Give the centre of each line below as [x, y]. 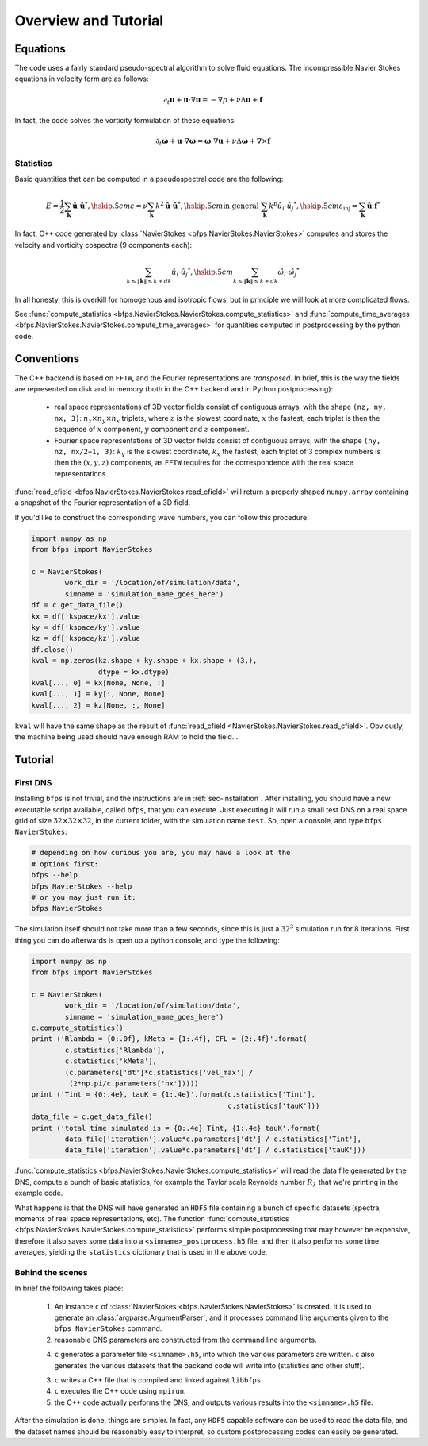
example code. [39, 1193]
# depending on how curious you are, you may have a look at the [161, 853]
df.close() [52, 650]
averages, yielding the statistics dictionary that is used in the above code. [141, 1252]
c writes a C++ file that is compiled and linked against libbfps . [159, 1380]
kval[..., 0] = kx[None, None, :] [98, 683]
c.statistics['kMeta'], [111, 1061]
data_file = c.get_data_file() [92, 1117]
